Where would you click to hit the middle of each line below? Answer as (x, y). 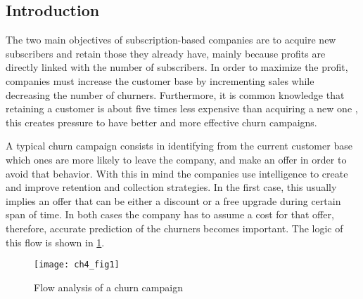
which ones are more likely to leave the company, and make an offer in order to (176, 159)
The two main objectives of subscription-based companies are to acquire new (171, 40)
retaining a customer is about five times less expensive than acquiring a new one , (182, 108)
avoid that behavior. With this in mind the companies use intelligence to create (177, 173)
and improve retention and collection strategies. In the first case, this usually (171, 187)
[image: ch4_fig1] (77, 265)
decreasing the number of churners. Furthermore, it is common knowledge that (175, 94)
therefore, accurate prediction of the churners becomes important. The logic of (174, 228)
